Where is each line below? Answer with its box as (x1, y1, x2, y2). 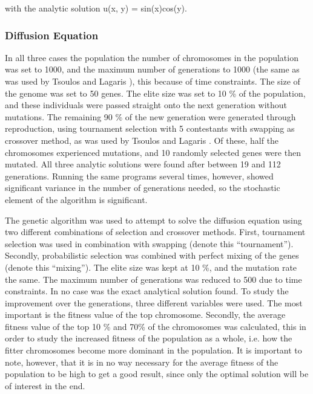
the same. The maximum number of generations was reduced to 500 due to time (5, 273, 302, 285)
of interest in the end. (5, 379, 85, 392)
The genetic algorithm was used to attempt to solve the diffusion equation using (5, 213, 302, 226)
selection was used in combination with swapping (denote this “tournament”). (5, 237, 294, 250)
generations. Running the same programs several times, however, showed (5, 169, 274, 182)
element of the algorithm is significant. (5, 193, 148, 205)
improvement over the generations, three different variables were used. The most (5, 296, 303, 309)
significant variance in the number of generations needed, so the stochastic (5, 181, 280, 194)
